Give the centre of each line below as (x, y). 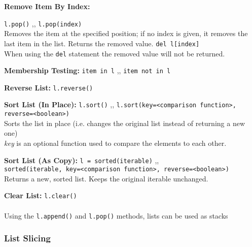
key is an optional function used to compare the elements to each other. (115, 143)
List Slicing (27, 238)
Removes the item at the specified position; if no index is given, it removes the (126, 33)
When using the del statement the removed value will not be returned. (115, 53)
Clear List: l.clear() (41, 195)
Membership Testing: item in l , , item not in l (87, 70)
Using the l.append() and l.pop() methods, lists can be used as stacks (116, 215)
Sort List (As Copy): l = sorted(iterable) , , (82, 160)
